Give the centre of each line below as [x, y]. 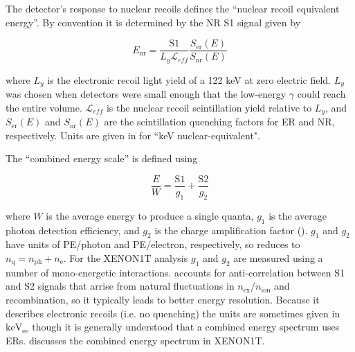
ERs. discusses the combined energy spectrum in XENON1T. [135, 340]
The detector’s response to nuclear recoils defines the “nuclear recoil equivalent [173, 8]
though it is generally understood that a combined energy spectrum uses [186, 327]
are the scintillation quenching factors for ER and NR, [219, 122]
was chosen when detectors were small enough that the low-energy [146, 94]
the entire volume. [44, 107]
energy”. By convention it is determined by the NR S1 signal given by [153, 22]
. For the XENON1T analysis [126, 258]
